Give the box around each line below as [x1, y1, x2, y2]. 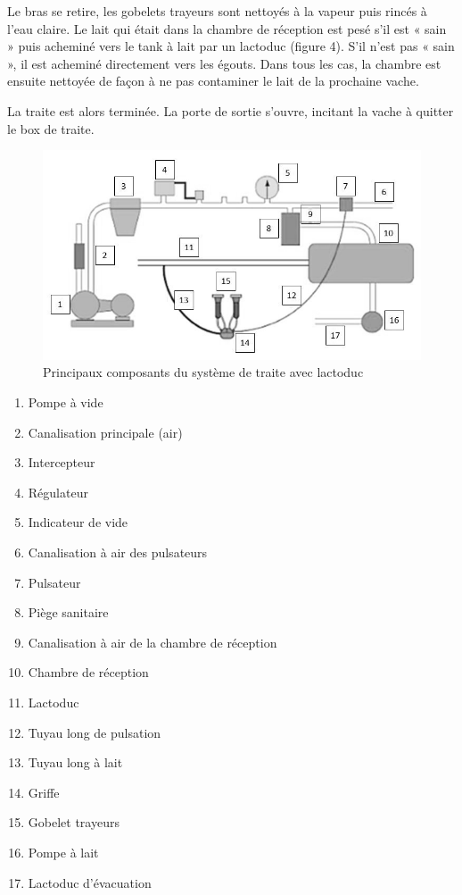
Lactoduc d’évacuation [28, 873, 152, 891]
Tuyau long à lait [28, 753, 123, 772]
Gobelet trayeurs [28, 813, 120, 832]
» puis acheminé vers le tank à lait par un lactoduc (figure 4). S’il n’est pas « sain [7, 37, 455, 55]
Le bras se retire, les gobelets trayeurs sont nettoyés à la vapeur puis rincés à [7, 2, 427, 20]
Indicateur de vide [28, 513, 128, 531]
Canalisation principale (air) [28, 422, 183, 441]
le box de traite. [7, 119, 95, 138]
